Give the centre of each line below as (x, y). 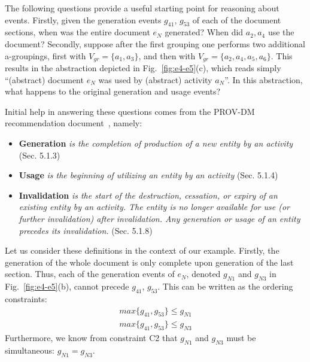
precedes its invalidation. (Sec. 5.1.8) (86, 230)
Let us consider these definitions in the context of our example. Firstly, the (142, 250)
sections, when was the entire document (77, 32)
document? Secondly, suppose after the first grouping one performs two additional (155, 43)
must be (241, 338)
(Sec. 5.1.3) (39, 155)
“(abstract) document (44, 79)
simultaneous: (30, 350)
